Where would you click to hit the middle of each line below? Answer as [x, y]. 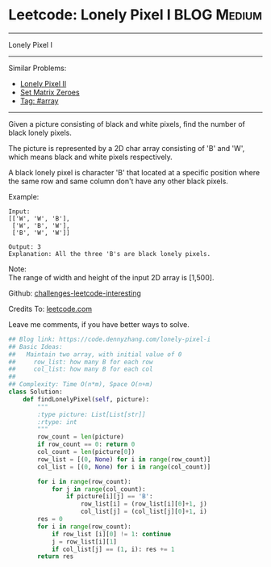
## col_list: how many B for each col [81, 369]
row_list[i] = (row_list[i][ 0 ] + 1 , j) [144, 504]
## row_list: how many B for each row [81, 362]
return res [56, 556]
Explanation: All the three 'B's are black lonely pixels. [110, 254]
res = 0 [50, 519]
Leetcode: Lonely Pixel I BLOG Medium [135, 15]
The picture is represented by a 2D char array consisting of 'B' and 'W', [127, 148]
